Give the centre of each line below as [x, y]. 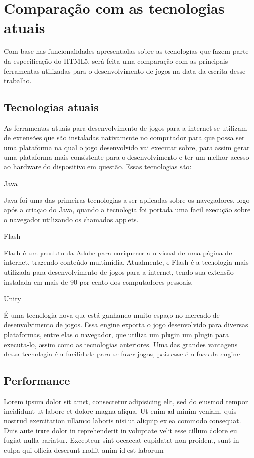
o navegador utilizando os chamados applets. [71, 219]
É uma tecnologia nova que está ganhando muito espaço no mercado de [112, 315]
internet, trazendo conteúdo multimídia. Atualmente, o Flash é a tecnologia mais [126, 262]
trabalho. [18, 80]
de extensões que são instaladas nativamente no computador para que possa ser [124, 137]
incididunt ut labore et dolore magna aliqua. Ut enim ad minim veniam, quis [120, 411]
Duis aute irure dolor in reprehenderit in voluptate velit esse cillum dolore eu [121, 430]
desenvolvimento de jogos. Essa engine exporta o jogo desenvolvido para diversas [126, 325]
